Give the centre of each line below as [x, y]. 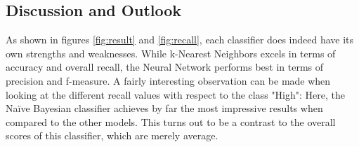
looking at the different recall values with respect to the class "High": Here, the [175, 94]
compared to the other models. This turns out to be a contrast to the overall [171, 121]
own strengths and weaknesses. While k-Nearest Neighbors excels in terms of [171, 53]
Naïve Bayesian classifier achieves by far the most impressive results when [164, 108]
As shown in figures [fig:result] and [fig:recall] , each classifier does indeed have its [180, 40]
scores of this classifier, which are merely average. [112, 135]
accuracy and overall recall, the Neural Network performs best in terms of [165, 67]
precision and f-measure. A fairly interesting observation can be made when [168, 80]
